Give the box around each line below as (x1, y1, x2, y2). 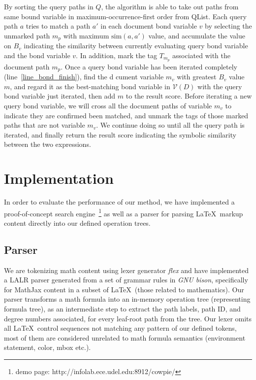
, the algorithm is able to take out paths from (101, 1, 239, 11)
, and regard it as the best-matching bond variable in (10, 81, 170, 91)
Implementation (4, 168, 114, 188)
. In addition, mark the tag (76, 50, 158, 60)
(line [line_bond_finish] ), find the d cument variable (4, 71, 164, 82)
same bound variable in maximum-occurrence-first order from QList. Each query (4, 11, 247, 21)
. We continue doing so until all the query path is (96, 120, 245, 130)
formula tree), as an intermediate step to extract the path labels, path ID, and (4, 304, 241, 314)
